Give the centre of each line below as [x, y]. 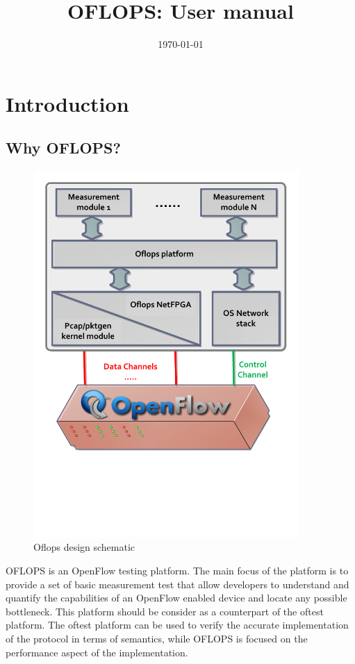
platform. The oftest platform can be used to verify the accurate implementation [177, 625]
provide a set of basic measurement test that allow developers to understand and [177, 584]
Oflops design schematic [84, 547]
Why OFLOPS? [63, 148]
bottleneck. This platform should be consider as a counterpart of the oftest [165, 611]
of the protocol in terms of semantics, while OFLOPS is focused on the [157, 639]
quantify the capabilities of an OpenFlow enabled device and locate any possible [176, 598]
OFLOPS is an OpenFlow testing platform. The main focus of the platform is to [177, 571]
